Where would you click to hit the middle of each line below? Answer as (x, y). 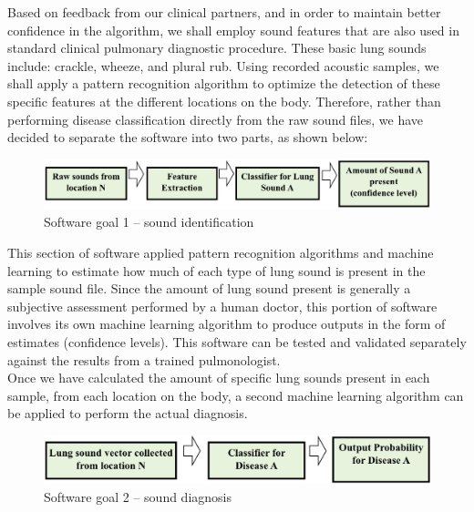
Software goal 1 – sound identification (149, 222)
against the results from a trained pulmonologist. (144, 359)
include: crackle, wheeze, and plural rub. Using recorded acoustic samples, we (223, 65)
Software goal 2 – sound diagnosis (138, 496)
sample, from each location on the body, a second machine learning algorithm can (236, 395)
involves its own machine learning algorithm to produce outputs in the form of (227, 324)
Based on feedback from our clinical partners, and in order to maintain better (224, 12)
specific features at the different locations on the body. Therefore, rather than (224, 101)
